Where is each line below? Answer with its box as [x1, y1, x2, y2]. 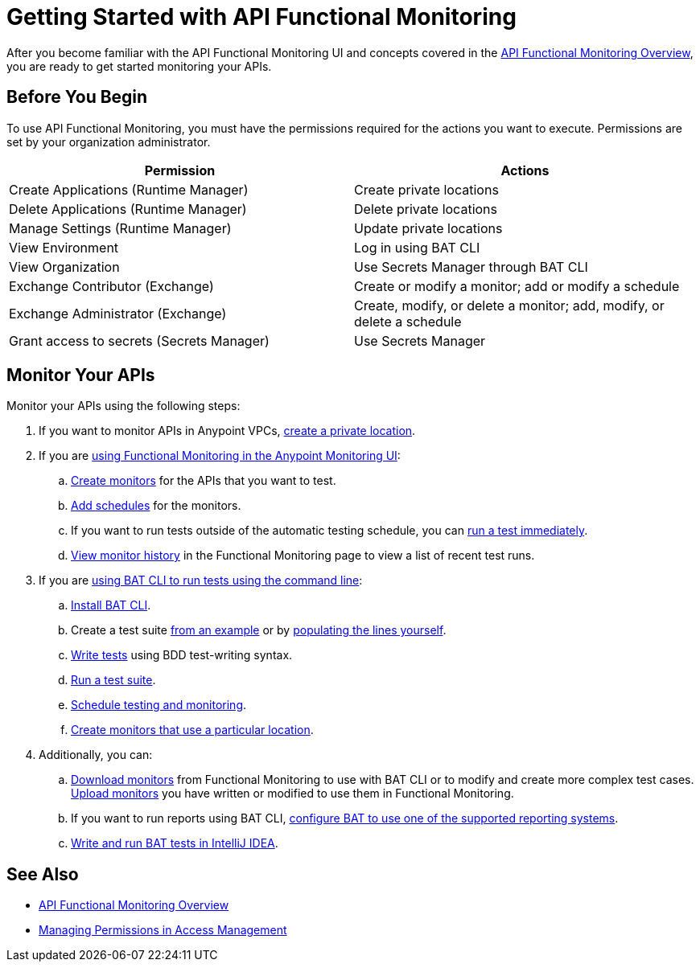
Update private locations [354, 219, 503, 236]
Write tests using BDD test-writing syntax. [71, 648, 293, 662]
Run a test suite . [71, 673, 156, 687]
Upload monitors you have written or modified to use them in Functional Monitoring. [71, 786, 514, 801]
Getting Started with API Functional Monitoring [6, 3, 517, 31]
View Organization [9, 258, 120, 275]
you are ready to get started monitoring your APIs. [6, 59, 272, 73]
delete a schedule [354, 313, 462, 330]
